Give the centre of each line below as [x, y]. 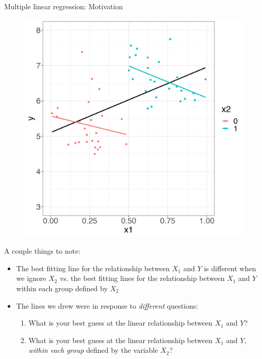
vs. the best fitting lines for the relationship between [142, 278]
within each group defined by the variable [93, 350]
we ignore [31, 278]
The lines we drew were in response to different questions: [107, 305]
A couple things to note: [42, 251]
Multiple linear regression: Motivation [63, 6]
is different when [230, 268]
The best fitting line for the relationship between [93, 268]
